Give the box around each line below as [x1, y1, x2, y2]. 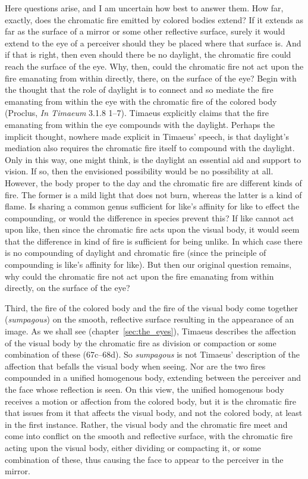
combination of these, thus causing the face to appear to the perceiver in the [5, 453, 284, 465]
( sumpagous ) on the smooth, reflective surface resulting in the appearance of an [5, 313, 294, 325]
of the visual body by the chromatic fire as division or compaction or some [5, 336, 276, 349]
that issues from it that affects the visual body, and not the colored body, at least [5, 406, 303, 419]
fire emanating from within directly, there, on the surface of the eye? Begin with [5, 71, 297, 84]
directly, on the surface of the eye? [5, 281, 130, 294]
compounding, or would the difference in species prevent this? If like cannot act [5, 211, 294, 224]
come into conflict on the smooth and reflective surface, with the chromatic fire [5, 430, 293, 442]
